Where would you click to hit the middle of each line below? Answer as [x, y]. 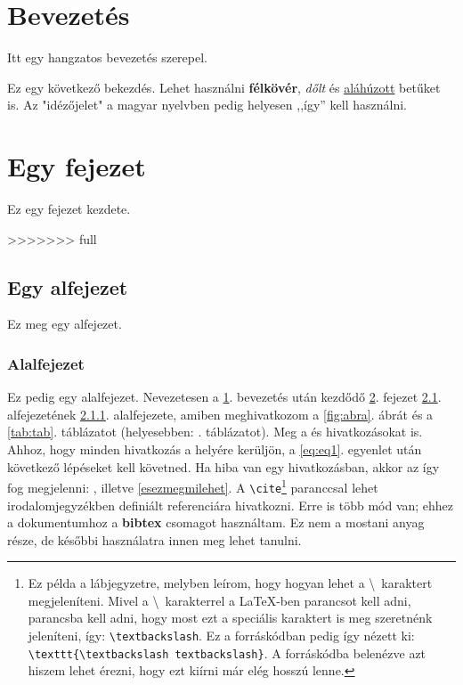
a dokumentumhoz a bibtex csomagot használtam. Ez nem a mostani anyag [216, 522]
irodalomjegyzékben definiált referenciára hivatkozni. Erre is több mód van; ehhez [231, 505]
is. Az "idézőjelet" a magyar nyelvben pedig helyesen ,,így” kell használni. [207, 105]
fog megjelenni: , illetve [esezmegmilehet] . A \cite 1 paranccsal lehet [193, 486]
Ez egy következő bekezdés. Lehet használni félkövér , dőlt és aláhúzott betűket [224, 87]
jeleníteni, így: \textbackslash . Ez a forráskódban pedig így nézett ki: [221, 636]
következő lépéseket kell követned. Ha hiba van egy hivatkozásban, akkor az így [223, 466]
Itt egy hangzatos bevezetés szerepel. [107, 57]
